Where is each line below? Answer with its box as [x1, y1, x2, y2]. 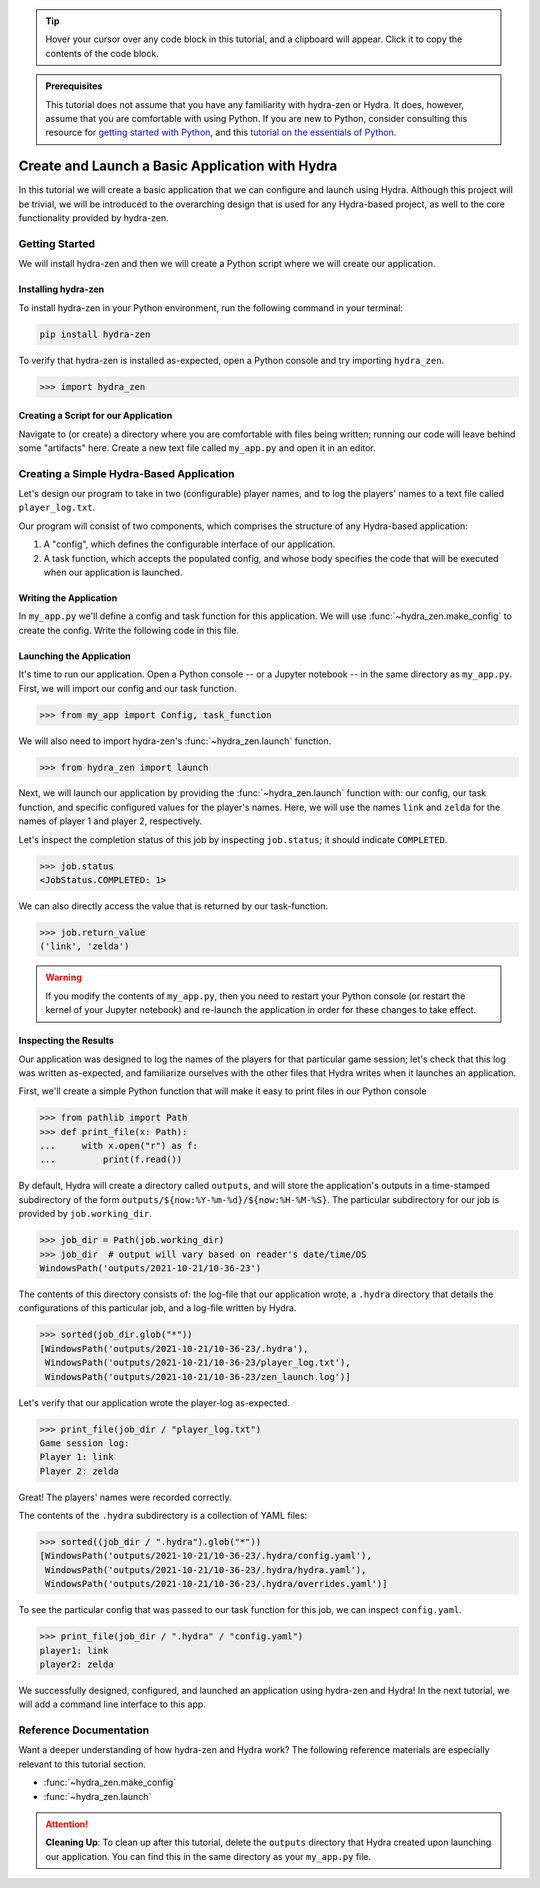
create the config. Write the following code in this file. [18, 624, 240, 636]
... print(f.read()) [39, 1154, 183, 1165]
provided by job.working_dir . [18, 1208, 152, 1220]
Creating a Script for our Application [18, 410, 173, 422]
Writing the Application [18, 591, 118, 604]
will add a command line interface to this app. [18, 1698, 207, 1710]
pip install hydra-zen [39, 328, 151, 340]
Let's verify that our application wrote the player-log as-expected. [18, 1396, 290, 1409]
